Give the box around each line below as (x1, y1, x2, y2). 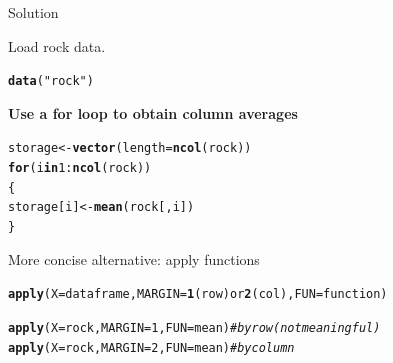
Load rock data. (8, 35, 106, 56)
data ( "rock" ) (8, 74, 94, 89)
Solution (8, 2, 59, 22)
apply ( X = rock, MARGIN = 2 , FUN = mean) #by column (8, 340, 295, 355)
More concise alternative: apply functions (8, 248, 260, 269)
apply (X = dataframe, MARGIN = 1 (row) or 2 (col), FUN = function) (8, 287, 388, 302)
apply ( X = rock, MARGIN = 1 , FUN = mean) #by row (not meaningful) (8, 320, 381, 335)
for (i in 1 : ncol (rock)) (8, 161, 152, 176)
